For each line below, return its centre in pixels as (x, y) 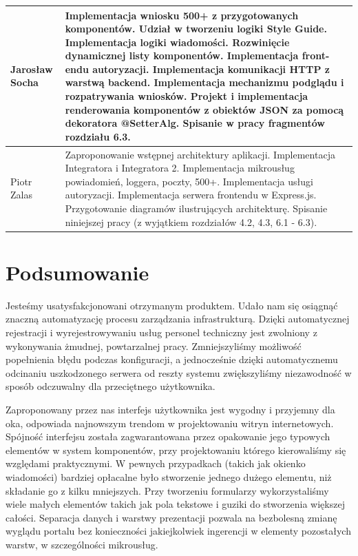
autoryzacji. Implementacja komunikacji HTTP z (211, 69)
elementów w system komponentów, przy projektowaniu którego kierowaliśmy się (176, 450)
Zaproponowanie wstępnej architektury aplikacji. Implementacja (200, 154)
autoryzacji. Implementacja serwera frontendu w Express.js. (191, 195)
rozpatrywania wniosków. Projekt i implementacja (187, 96)
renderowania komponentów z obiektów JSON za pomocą (204, 109)
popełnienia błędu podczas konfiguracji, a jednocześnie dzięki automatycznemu (172, 359)
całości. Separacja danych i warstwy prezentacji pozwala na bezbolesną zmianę (171, 517)
